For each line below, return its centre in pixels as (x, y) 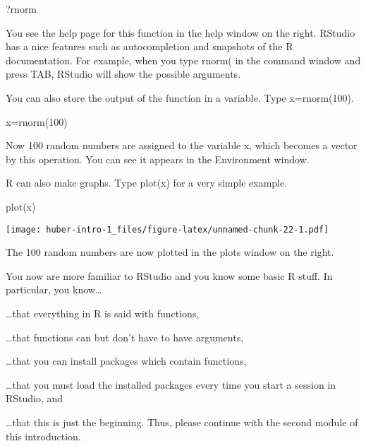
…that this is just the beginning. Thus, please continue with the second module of (182, 422)
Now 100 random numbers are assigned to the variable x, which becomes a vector (182, 145)
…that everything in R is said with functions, (103, 313)
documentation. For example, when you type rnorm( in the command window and (183, 60)
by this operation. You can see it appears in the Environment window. (158, 159)
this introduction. (43, 436)
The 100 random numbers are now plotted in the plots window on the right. (170, 252)
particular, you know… (54, 289)
